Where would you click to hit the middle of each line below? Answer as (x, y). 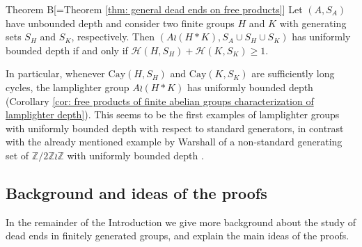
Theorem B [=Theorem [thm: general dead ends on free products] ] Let (154, 9)
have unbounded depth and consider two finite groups (120, 23)
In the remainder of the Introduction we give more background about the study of (181, 222)
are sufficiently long (293, 73)
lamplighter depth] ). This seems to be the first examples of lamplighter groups (173, 114)
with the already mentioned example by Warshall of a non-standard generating (174, 142)
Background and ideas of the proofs (136, 192)
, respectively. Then (113, 37)
